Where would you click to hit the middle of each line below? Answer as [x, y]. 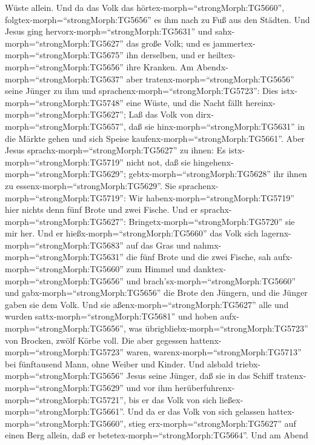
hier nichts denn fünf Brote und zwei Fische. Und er [101, 209]
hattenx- [206, 340]
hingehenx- [214, 162]
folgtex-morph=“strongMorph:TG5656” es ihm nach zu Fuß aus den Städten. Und [157, 19]
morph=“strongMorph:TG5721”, [65, 399]
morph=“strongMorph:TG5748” [64, 102]
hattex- [281, 411]
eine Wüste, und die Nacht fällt [184, 102]
